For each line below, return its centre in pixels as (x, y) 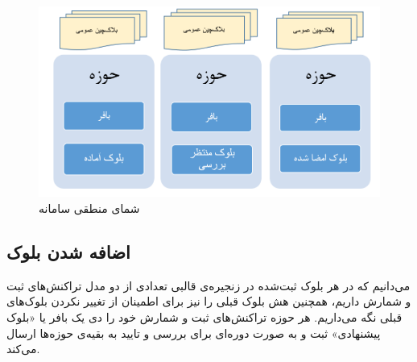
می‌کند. (23, 349)
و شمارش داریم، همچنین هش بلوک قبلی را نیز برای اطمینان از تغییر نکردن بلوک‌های (209, 301)
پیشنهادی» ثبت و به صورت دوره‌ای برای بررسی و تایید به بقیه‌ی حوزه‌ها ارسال (194, 333)
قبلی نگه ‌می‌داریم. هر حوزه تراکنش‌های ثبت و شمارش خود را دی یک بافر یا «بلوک (204, 317)
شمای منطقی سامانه (89, 208)
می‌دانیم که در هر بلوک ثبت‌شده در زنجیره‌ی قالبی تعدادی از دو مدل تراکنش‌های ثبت (208, 285)
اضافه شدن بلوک (68, 252)
